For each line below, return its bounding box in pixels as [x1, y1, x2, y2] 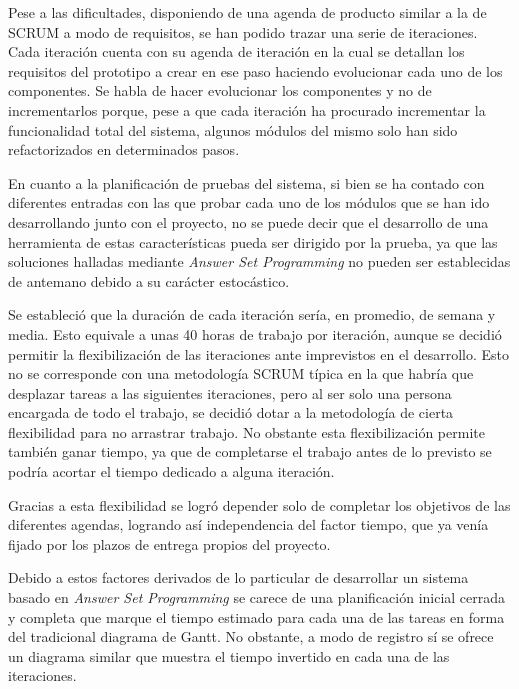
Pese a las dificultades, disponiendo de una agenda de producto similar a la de [8, 2, 487, 22]
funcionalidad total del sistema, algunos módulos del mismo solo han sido [8, 119, 458, 140]
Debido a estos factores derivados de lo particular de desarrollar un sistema [8, 567, 469, 588]
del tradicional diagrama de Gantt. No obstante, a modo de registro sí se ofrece [8, 626, 494, 647]
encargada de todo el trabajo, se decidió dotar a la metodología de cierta [8, 402, 454, 423]
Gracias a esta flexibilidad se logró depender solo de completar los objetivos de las [8, 494, 511, 515]
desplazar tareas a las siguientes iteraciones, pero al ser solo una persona [8, 382, 452, 403]
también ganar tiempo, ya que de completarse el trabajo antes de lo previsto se [8, 441, 492, 462]
